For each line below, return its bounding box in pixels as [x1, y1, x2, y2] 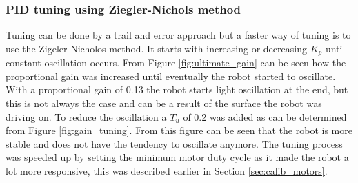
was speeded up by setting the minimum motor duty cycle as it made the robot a [6, 150, 349, 164]
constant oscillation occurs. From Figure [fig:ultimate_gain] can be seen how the [6, 55, 346, 70]
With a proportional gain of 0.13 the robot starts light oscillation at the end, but [6, 82, 348, 97]
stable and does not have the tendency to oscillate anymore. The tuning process [6, 136, 343, 151]
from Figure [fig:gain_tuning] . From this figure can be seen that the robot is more [6, 123, 352, 137]
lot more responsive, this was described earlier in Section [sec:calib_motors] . [6, 164, 328, 178]
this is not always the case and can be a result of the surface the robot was [6, 96, 322, 110]
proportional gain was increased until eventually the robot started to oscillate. [6, 68, 336, 83]
